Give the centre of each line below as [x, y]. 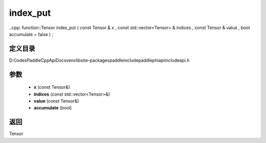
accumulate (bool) [53, 108]
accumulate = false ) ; [31, 34]
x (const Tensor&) [52, 87]
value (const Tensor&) [56, 101]
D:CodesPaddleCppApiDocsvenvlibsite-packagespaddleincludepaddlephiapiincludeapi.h [99, 60]
